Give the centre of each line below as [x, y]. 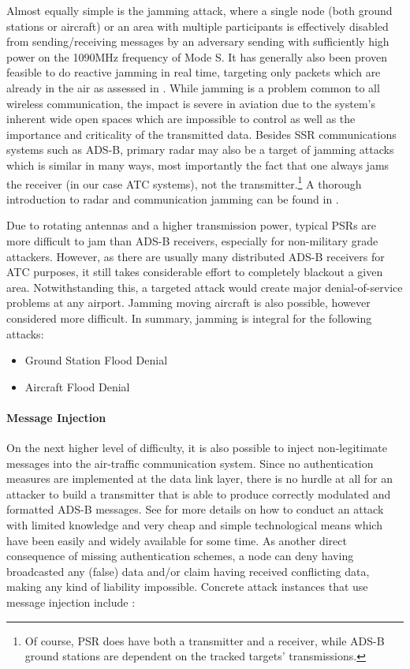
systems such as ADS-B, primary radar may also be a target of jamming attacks [200, 149]
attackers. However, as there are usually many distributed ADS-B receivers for [196, 256]
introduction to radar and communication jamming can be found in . [173, 198]
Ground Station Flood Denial [96, 360]
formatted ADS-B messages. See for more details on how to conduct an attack [195, 509]
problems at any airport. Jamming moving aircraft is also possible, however [188, 303]
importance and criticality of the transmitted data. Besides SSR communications [201, 134]
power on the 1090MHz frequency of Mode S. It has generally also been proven [197, 56]
